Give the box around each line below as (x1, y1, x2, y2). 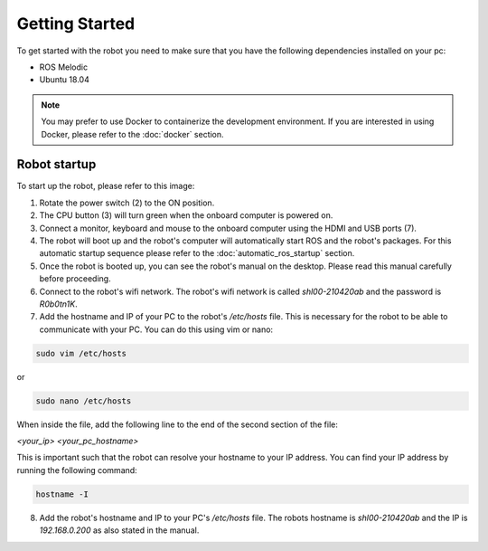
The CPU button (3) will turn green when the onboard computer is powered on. (39, 210, 333, 221)
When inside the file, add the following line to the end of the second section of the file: (16, 419, 339, 430)
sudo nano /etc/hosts (35, 395, 132, 406)
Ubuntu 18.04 (39, 74, 89, 85)
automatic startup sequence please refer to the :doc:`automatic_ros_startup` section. (39, 248, 355, 259)
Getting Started (16, 14, 136, 33)
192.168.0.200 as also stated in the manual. (39, 525, 200, 536)
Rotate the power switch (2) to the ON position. (39, 197, 215, 208)
